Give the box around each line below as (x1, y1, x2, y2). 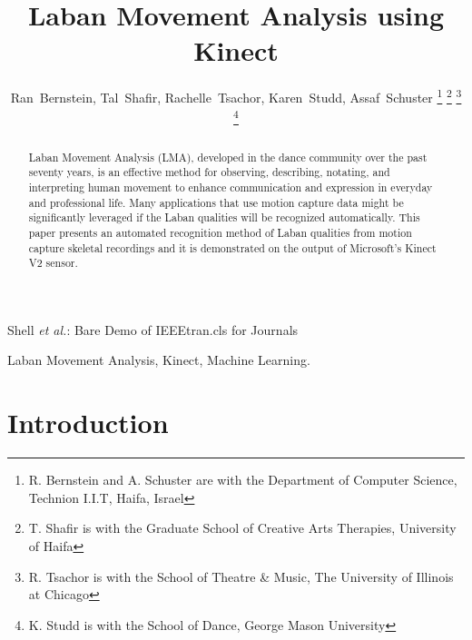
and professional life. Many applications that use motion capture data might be (28, 194, 404, 210)
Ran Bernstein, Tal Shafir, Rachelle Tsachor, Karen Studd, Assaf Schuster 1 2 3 (10, 85, 462, 106)
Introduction (7, 404, 169, 441)
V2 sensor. (28, 255, 78, 271)
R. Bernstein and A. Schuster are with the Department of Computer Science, (28, 470, 457, 489)
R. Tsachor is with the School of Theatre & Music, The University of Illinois (28, 566, 454, 586)
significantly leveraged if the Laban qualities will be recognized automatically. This (28, 210, 420, 225)
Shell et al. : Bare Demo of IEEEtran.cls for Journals (7, 320, 299, 339)
